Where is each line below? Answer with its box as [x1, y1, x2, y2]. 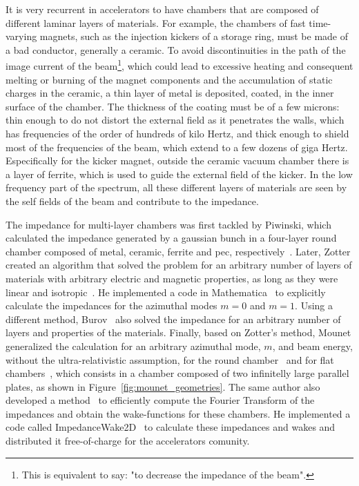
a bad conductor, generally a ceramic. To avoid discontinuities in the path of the [6, 42, 346, 57]
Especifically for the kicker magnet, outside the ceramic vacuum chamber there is [6, 153, 349, 168]
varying [6, 29, 37, 43]
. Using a [295, 298, 333, 313]
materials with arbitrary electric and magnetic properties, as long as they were [6, 271, 338, 285]
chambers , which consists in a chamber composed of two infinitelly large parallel [6, 366, 349, 380]
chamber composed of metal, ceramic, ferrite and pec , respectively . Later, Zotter [6, 244, 351, 258]
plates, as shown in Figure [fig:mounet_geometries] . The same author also [6, 379, 320, 393]
